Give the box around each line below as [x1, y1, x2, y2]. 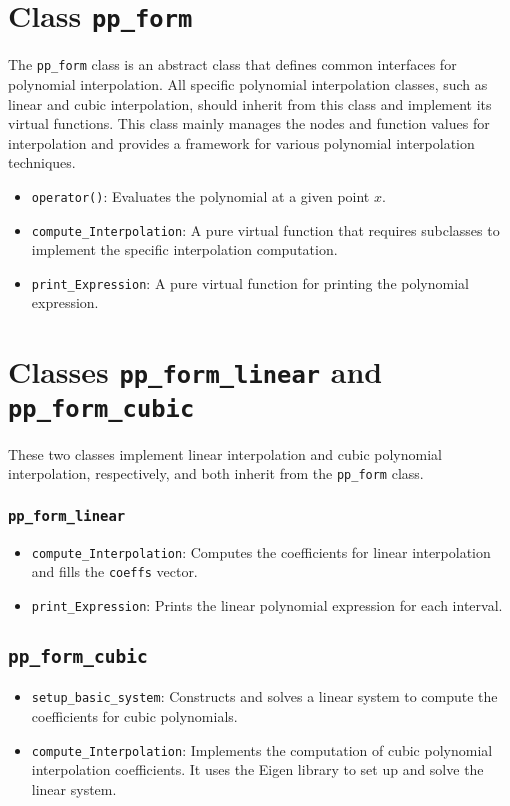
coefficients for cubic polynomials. [31, 706, 238, 727]
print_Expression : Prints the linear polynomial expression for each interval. [31, 594, 503, 615]
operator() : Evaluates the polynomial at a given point [31, 185, 370, 206]
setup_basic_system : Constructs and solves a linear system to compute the [31, 686, 498, 707]
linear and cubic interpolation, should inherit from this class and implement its [8, 93, 492, 114]
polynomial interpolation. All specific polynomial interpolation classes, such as [8, 73, 488, 94]
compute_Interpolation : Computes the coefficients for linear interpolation [31, 541, 491, 562]
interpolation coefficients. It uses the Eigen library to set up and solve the [31, 759, 484, 780]
